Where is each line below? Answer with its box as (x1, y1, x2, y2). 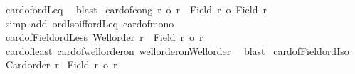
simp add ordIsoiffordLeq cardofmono (5, 16, 174, 30)
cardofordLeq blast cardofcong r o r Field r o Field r (5, 2, 267, 16)
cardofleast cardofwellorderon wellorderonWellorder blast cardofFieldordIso (5, 43, 349, 58)
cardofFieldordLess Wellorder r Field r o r (5, 30, 203, 44)
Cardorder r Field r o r (5, 57, 117, 72)
